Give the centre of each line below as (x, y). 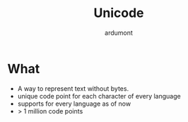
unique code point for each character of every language (99, 96)
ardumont (119, 33)
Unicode (119, 13)
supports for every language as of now (74, 104)
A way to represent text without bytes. (73, 88)
